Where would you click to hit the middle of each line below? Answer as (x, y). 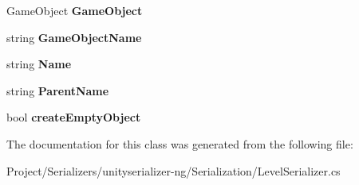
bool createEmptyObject (74, 117)
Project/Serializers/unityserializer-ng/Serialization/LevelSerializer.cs (174, 170)
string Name (39, 64)
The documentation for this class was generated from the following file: (180, 143)
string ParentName (58, 90)
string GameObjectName (74, 37)
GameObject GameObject (75, 10)
